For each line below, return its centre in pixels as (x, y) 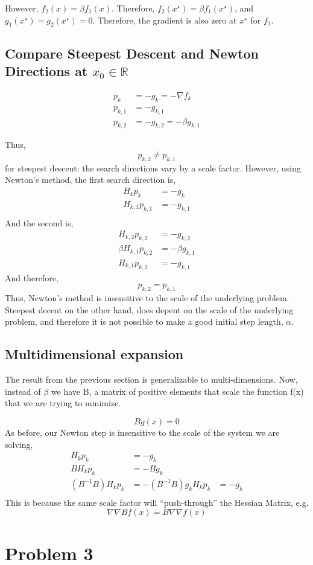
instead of (23, 391)
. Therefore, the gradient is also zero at (165, 20)
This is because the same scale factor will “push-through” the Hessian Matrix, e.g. (157, 502)
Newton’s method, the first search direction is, (90, 180)
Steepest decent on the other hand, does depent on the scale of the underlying (149, 309)
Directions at (46, 71)
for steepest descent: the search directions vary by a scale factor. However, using (153, 168)
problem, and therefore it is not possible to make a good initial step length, (144, 321)
